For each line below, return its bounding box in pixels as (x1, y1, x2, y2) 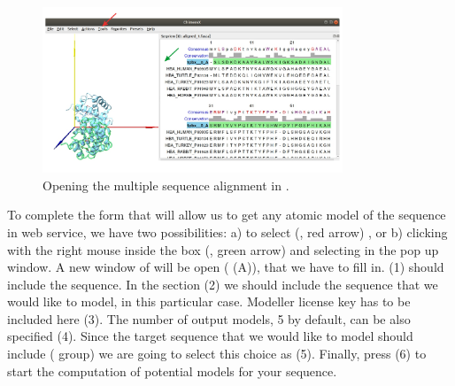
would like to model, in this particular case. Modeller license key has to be (7, 292, 411, 311)
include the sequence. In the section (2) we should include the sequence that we (7, 274, 438, 293)
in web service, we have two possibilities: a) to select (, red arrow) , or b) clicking (7, 222, 448, 241)
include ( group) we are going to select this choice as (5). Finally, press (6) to (7, 344, 427, 363)
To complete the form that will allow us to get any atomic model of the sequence (7, 205, 446, 224)
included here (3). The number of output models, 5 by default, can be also (7, 309, 411, 328)
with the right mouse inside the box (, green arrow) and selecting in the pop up (7, 240, 439, 259)
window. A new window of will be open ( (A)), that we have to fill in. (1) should (7, 258, 444, 276)
